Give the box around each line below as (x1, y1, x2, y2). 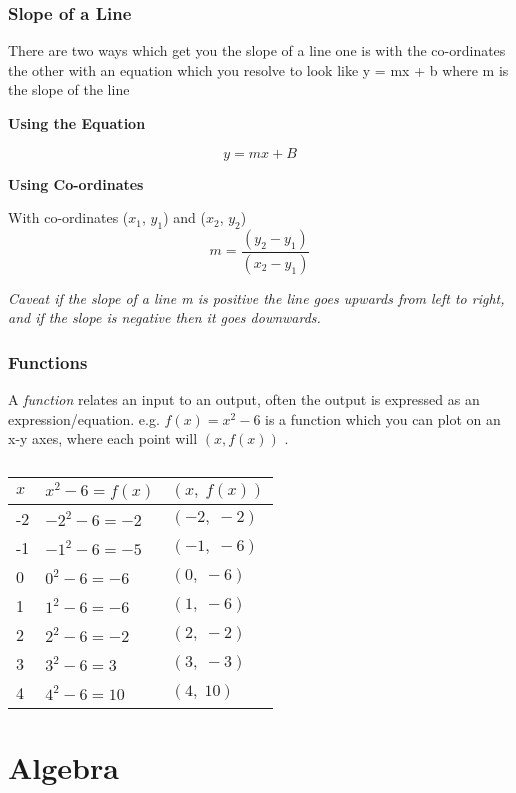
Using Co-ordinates (8, 173, 144, 194)
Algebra (8, 747, 119, 788)
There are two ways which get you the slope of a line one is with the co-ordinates (8, 40, 506, 61)
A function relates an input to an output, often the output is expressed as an (8, 389, 480, 410)
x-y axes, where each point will (8, 428, 198, 449)
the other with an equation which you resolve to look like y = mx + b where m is (8, 59, 509, 80)
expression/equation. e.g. (8, 408, 160, 429)
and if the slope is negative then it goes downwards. (8, 307, 321, 328)
